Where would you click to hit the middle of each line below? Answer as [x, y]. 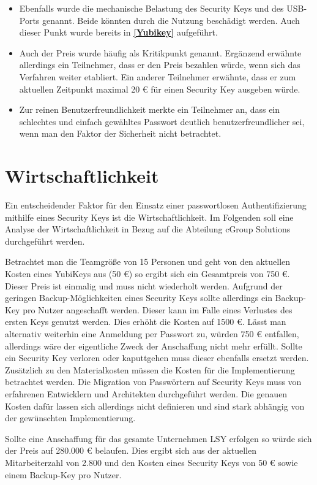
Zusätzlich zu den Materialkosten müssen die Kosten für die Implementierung [150, 369]
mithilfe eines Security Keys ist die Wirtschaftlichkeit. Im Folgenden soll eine [149, 217]
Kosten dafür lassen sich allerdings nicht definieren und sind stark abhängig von [155, 406]
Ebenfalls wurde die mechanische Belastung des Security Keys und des [151, 8]
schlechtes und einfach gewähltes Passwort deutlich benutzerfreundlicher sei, [162, 121]
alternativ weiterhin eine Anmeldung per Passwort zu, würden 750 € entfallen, [152, 334]
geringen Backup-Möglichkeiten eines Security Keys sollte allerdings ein [139, 298]
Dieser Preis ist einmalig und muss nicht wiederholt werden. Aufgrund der [144, 285]
